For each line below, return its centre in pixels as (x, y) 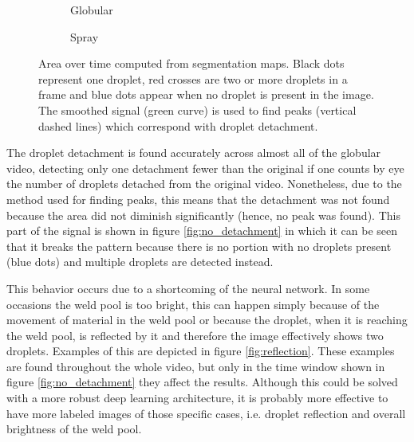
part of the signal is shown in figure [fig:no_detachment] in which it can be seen (202, 231)
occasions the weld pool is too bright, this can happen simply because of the (193, 304)
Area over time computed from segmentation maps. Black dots (191, 63)
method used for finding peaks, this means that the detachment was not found (198, 199)
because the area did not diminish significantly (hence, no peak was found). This (203, 215)
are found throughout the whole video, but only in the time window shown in (196, 366)
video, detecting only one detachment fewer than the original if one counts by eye (205, 168)
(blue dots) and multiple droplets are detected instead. (140, 262)
